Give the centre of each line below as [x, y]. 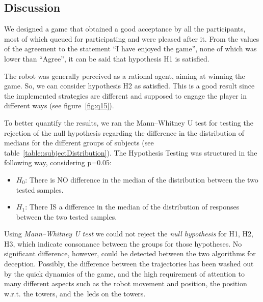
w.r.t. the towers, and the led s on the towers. [75, 293]
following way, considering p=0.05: [58, 162]
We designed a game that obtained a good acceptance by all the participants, [125, 29]
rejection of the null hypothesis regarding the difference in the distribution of [124, 132]
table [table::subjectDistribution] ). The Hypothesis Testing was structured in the [131, 152]
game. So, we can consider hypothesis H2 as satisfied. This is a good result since [129, 86]
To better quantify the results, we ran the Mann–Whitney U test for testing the [129, 122]
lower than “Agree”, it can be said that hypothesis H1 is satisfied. [107, 58]
